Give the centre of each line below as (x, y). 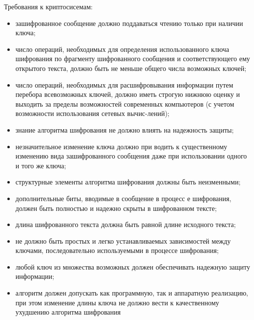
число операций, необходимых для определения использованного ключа (122, 49)
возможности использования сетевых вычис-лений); (92, 113)
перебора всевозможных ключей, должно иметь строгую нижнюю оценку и (127, 94)
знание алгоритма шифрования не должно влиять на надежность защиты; (125, 129)
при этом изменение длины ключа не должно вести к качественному (117, 302)
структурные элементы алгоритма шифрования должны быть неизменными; (128, 182)
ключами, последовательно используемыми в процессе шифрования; (117, 250)
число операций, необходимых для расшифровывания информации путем (124, 84)
